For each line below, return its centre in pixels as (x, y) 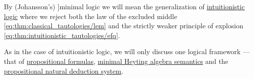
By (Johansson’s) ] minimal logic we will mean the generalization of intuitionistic (124, 6)
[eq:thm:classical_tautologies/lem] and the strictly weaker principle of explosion (124, 26)
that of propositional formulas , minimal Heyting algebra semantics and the (116, 61)
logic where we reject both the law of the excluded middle (91, 16)
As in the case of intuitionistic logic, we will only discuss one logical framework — (127, 51)
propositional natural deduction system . (64, 70)
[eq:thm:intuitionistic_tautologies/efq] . (62, 35)
